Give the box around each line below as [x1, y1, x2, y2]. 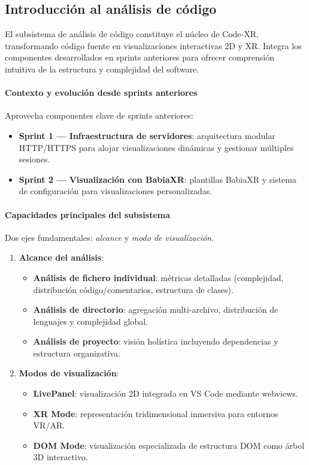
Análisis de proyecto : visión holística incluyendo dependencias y [33, 335, 278, 348]
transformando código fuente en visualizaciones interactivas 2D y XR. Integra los [5, 39, 302, 52]
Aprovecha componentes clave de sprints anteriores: [5, 109, 193, 122]
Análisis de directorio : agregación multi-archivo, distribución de [33, 303, 278, 316]
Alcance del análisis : [19, 251, 104, 264]
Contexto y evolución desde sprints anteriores [5, 86, 198, 99]
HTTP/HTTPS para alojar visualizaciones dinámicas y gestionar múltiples [19, 141, 294, 153]
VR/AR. [33, 419, 65, 431]
